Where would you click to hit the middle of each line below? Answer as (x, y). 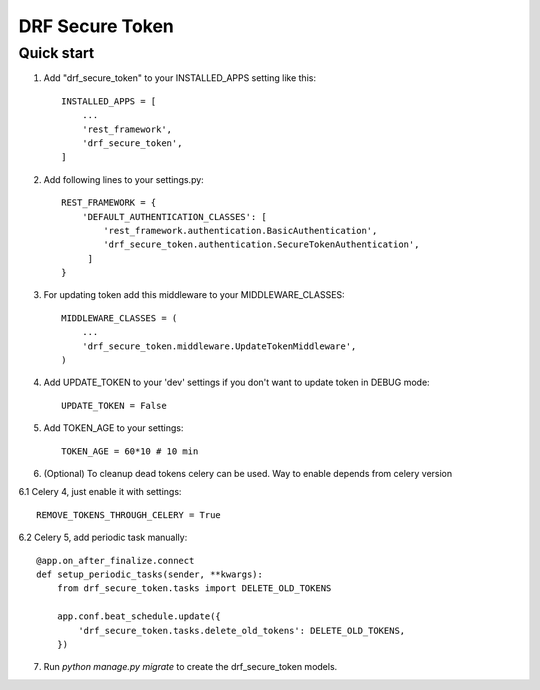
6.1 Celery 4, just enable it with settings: (100, 492)
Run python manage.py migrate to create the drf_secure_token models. (190, 667)
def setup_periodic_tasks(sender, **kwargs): (150, 574)
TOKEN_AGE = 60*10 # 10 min (130, 451)
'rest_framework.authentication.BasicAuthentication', (240, 230)
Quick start (56, 53)
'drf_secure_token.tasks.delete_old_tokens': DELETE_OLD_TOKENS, (242, 630)
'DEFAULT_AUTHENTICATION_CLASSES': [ (174, 216)
